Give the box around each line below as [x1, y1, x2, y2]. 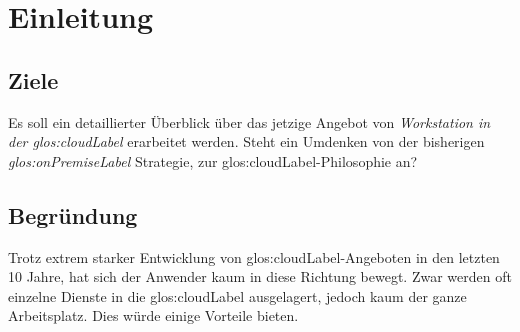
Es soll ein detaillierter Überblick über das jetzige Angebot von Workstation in [8, 111, 491, 132]
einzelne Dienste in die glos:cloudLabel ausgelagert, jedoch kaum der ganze [8, 285, 467, 306]
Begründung [8, 199, 138, 230]
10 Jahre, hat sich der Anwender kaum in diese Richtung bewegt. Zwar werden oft [8, 266, 512, 287]
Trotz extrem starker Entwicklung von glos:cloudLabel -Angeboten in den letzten [8, 246, 500, 267]
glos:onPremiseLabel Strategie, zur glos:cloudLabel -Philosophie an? [8, 150, 418, 171]
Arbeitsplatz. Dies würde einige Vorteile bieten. [8, 305, 299, 326]
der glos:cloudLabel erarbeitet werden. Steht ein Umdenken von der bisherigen [8, 131, 485, 152]
